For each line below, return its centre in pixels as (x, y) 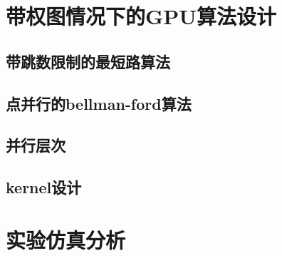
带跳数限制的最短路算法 (88, 61)
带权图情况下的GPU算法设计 (141, 16)
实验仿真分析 (66, 239)
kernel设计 (44, 187)
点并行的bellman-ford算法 (99, 103)
